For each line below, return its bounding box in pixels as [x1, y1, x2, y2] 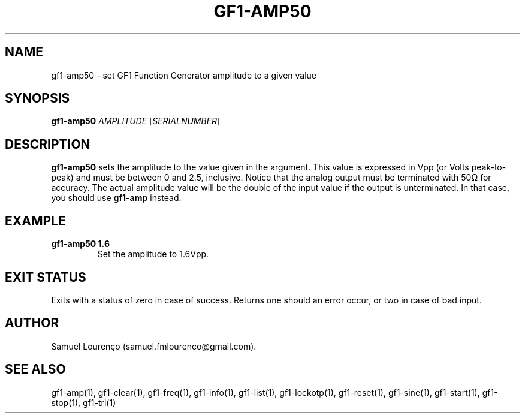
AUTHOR [5, 315, 59, 331]
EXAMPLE [5, 213, 66, 228]
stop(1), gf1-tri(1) [51, 397, 116, 408]
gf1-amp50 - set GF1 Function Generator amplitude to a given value [51, 70, 317, 80]
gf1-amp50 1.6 [51, 239, 110, 249]
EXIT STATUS [5, 269, 86, 285]
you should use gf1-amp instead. [51, 193, 182, 203]
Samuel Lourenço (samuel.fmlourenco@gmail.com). [51, 341, 257, 351]
